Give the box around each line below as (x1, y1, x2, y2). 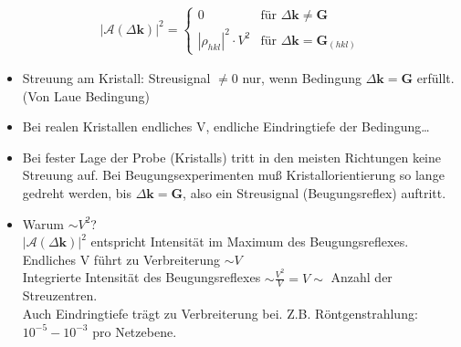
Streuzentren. (22, 286, 98, 305)
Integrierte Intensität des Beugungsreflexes (22, 268, 261, 287)
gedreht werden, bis (22, 184, 131, 203)
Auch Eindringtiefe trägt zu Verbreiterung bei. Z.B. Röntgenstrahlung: (22, 303, 418, 322)
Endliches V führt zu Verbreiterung (22, 249, 221, 268)
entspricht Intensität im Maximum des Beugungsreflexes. (90, 232, 409, 251)
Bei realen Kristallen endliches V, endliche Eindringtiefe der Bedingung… (22, 117, 430, 136)
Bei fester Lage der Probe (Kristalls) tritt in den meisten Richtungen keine (22, 147, 442, 166)
